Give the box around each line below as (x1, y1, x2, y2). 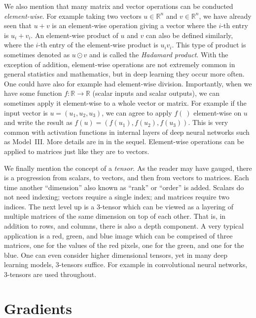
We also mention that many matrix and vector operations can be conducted (4, 1, 233, 11)
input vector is (4, 107, 48, 118)
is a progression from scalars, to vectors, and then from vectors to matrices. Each (4, 172, 249, 183)
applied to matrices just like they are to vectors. (4, 146, 149, 156)
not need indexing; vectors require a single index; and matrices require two (4, 192, 230, 202)
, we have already (199, 10, 252, 21)
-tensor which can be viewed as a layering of (100, 201, 234, 211)
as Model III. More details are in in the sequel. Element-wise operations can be (4, 136, 244, 147)
